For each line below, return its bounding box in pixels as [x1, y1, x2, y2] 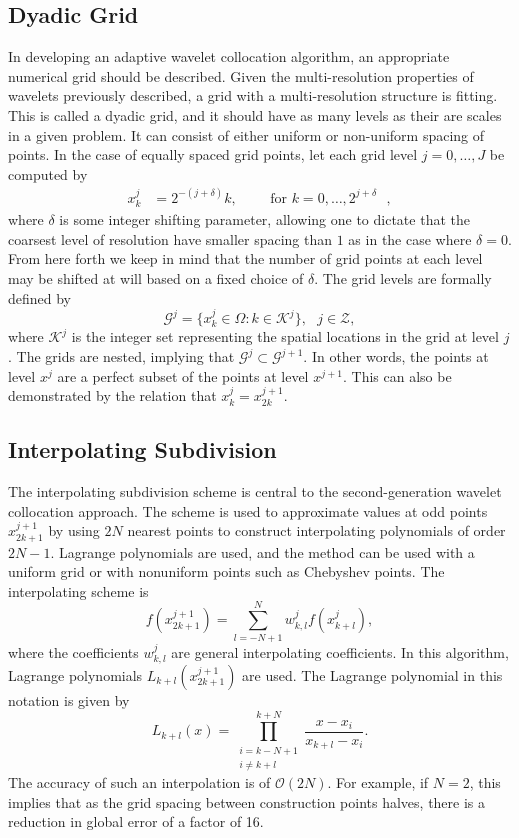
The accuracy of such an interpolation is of [8, 772, 271, 793]
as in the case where [348, 228, 472, 249]
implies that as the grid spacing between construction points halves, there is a [8, 791, 486, 812]
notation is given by [8, 689, 130, 710]
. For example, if [327, 772, 429, 793]
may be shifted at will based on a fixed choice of [8, 268, 304, 289]
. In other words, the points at [303, 346, 489, 367]
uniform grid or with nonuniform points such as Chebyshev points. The [8, 561, 445, 582]
